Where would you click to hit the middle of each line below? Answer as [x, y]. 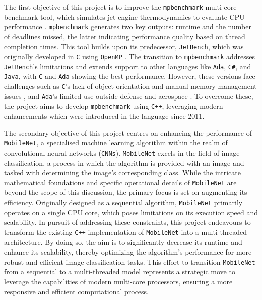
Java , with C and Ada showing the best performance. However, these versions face [130, 76]
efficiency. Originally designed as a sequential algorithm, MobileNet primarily [123, 202]
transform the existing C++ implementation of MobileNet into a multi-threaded [126, 232]
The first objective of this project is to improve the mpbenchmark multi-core [120, 7]
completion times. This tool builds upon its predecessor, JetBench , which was [124, 46]
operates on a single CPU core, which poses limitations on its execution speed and [131, 212]
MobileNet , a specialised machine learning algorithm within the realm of [116, 143]
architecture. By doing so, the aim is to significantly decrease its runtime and [123, 242]
